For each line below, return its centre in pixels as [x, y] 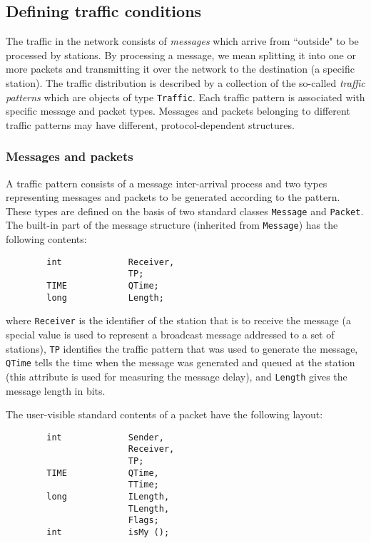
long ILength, [108, 497]
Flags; [143, 521]
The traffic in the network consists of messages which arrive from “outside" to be [182, 41]
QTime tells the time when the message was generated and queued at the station [181, 362]
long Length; [105, 298]
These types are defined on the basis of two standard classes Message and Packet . [185, 211]
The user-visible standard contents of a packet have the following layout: [164, 414]
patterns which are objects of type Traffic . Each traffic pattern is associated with [185, 97]
